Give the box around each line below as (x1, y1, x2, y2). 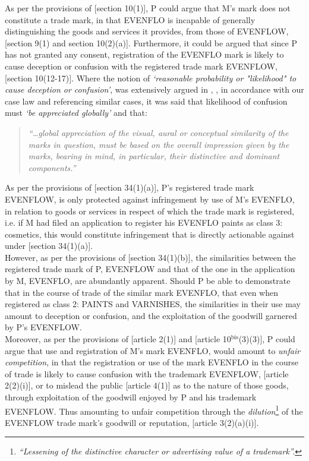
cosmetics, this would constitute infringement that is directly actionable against (5, 228, 295, 240)
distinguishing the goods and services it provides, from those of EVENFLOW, (5, 25, 289, 37)
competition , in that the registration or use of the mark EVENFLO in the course (5, 356, 299, 368)
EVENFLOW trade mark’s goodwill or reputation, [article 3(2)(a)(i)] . (5, 416, 259, 428)
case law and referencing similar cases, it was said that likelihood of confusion (5, 94, 288, 107)
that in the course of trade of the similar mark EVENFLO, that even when (5, 286, 278, 298)
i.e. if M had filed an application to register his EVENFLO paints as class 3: (5, 216, 283, 229)
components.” (28, 161, 76, 173)
